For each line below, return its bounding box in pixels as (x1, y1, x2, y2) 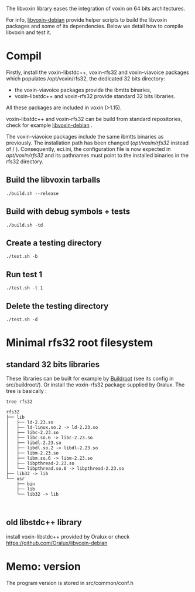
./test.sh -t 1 (6, 285, 43, 291)
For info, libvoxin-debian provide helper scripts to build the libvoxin (6, 16, 167, 23)
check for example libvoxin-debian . (6, 122, 93, 129)
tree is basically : (6, 388, 47, 394)
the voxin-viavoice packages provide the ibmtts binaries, (14, 86, 152, 93)
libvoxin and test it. (6, 29, 52, 36)
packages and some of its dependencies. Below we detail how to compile (6, 23, 183, 29)
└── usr (6, 476, 25, 482)
